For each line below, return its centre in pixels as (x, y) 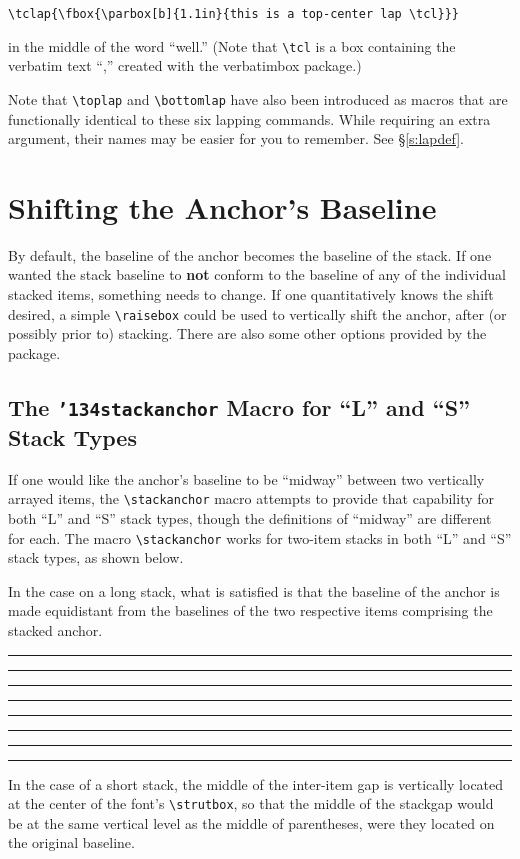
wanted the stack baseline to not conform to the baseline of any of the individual (257, 274)
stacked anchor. (55, 629)
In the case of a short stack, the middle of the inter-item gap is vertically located (256, 783)
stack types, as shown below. (96, 557)
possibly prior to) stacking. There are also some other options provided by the (247, 333)
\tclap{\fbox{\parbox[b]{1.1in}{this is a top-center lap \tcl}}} (234, 14)
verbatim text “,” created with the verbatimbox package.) (185, 65)
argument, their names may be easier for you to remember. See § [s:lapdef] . (236, 138)
